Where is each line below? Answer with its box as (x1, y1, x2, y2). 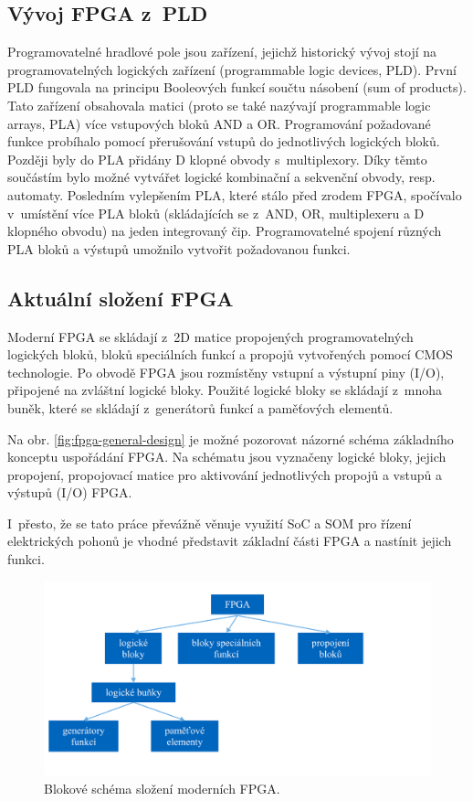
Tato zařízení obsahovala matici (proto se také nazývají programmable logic (7, 95, 431, 114)
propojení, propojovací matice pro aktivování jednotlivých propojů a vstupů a (7, 465, 442, 484)
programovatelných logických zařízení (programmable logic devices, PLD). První (7, 59, 457, 79)
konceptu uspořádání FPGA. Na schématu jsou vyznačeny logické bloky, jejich (7, 447, 447, 466)
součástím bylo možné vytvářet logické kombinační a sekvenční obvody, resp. (7, 167, 436, 187)
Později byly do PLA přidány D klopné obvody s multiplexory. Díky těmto (7, 149, 427, 168)
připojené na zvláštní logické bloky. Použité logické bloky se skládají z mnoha (7, 380, 443, 400)
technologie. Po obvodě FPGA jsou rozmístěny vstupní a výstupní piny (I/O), (7, 362, 445, 381)
